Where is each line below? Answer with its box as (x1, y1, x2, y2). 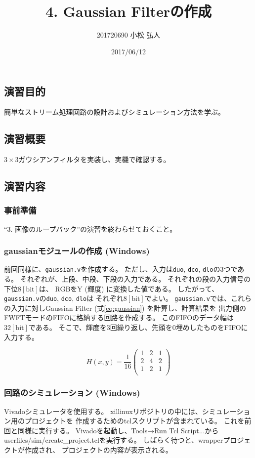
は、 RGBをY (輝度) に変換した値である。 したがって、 (39, 283, 219, 293)
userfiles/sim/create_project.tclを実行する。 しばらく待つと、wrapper (4, 435, 223, 445)
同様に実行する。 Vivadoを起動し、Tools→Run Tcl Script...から (17, 425, 219, 435)
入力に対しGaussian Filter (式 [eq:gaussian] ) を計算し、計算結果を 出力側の (10, 302, 246, 313)
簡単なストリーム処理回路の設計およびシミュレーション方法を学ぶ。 (4, 107, 225, 117)
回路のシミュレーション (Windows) (4, 386, 140, 399)
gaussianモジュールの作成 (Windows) (4, 245, 150, 257)
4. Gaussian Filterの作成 (45, 1, 212, 21)
